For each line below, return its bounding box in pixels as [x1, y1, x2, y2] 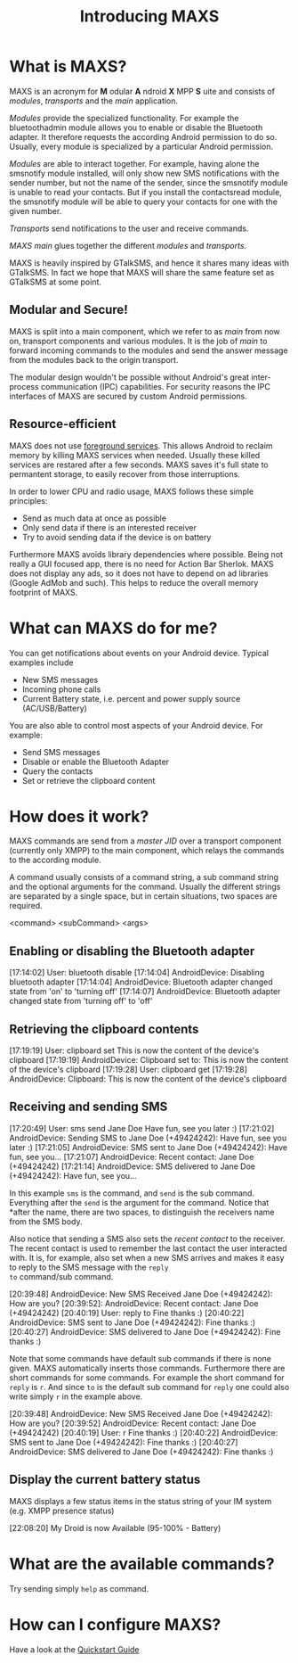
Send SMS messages [21, 746, 101, 757]
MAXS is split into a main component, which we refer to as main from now [9, 325, 280, 336]
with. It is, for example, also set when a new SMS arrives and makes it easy [9, 1252, 285, 1263]
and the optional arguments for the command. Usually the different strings [9, 881, 281, 893]
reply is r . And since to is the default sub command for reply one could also [9, 1381, 290, 1392]
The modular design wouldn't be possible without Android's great [9, 372, 250, 383]
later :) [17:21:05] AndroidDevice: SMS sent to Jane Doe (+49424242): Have [9, 1141, 287, 1152]
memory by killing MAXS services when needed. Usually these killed [9, 449, 261, 460]
